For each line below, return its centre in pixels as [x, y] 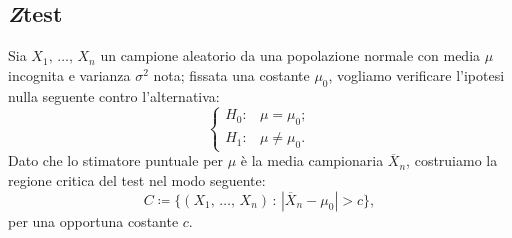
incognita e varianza [69, 74]
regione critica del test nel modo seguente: [137, 179]
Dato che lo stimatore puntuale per [116, 160]
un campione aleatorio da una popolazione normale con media [290, 55]
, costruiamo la [452, 160]
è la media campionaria [312, 160]
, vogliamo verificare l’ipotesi [416, 74]
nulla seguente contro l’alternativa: [114, 95]
